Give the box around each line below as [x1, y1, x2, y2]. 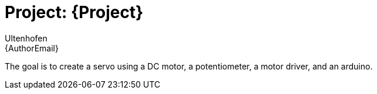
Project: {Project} [5, 2, 144, 22]
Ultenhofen [5, 33, 47, 43]
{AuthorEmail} [5, 43, 59, 53]
